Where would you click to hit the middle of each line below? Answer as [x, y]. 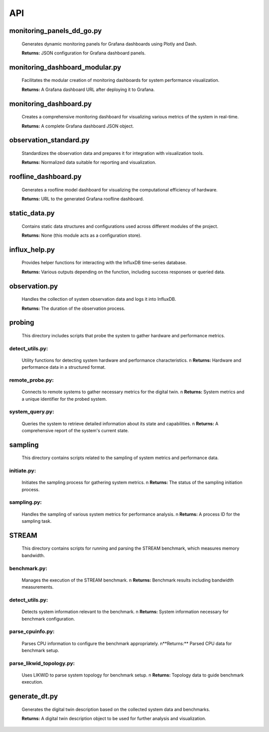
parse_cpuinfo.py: [32, 632]
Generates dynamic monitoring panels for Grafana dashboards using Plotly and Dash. [109, 44]
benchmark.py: [28, 568]
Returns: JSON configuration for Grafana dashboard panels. [84, 53]
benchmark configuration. [48, 619]
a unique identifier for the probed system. [64, 399]
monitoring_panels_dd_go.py [56, 31]
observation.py [34, 286]
